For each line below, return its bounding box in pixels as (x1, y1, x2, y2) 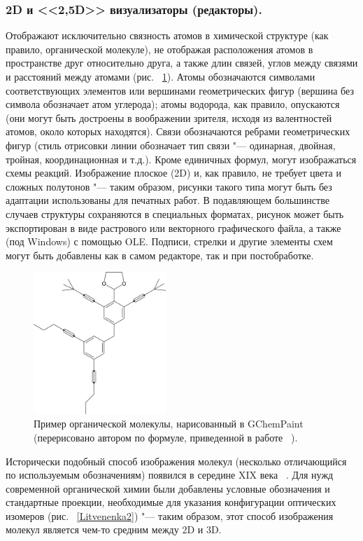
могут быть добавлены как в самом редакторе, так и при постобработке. (6, 247, 314, 262)
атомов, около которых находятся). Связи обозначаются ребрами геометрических (6, 124, 350, 139)
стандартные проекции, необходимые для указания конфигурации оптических (6, 495, 336, 509)
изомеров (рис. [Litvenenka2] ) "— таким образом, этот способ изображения (6, 508, 334, 523)
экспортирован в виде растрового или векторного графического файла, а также (6, 220, 341, 235)
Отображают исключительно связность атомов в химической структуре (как (6, 28, 329, 43)
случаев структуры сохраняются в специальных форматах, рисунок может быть (6, 206, 344, 221)
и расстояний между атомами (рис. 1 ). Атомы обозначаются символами (6, 69, 315, 83)
